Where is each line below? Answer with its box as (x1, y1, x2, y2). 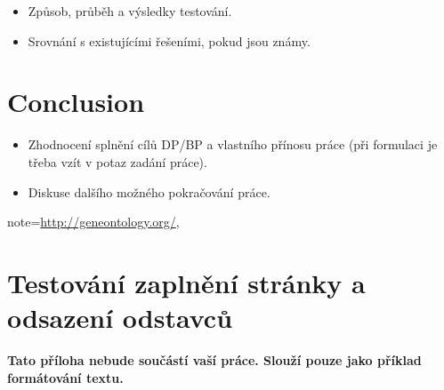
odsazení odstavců (7, 299, 233, 336)
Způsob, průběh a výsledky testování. (28, 2, 232, 20)
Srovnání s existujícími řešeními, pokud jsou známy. (28, 31, 311, 50)
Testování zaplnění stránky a (7, 264, 366, 300)
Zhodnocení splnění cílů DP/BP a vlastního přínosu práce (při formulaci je (28, 135, 438, 154)
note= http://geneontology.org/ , (7, 212, 180, 231)
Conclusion (7, 84, 145, 120)
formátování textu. (7, 368, 124, 386)
